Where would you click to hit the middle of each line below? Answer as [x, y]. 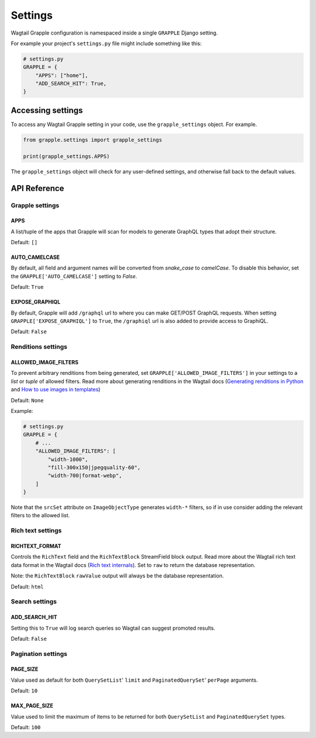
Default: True [27, 287]
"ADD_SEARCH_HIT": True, [71, 84]
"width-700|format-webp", [85, 476]
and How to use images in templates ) [56, 389]
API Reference [37, 188]
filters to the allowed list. [40, 515]
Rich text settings [36, 531]
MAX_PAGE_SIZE [32, 706]
